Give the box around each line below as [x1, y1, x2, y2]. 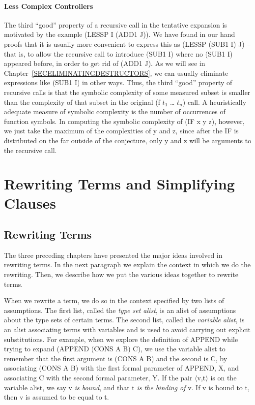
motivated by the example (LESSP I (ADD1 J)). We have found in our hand [4, 29, 235, 39]
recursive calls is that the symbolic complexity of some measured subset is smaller [4, 87, 251, 97]
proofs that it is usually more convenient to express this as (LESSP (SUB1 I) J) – [4, 38, 251, 49]
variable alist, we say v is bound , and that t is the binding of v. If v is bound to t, [4, 382, 250, 392]
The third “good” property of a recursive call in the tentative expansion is [4, 19, 227, 30]
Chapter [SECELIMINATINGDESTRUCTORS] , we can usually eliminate [4, 67, 228, 78]
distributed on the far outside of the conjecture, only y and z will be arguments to [4, 135, 252, 145]
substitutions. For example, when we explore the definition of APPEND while [4, 334, 238, 344]
